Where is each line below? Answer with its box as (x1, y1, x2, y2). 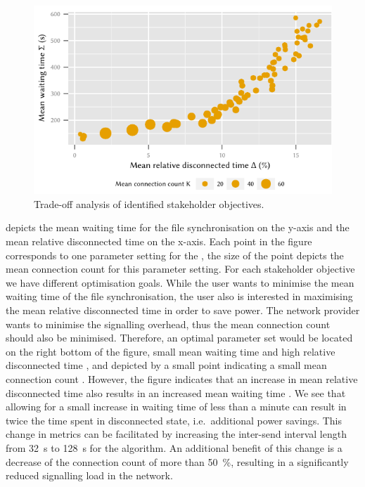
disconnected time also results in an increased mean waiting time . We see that (6, 385, 346, 400)
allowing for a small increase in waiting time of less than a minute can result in (6, 399, 347, 414)
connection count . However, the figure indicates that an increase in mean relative (6, 372, 358, 387)
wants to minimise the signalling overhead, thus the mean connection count (6, 316, 331, 331)
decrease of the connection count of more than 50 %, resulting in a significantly (6, 454, 349, 469)
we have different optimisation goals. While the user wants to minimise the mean (6, 275, 354, 290)
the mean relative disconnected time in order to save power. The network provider (6, 303, 360, 318)
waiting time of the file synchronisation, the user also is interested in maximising (6, 289, 353, 304)
